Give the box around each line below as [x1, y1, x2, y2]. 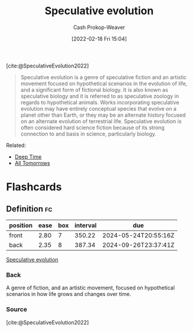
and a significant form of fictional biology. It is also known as [20, 86, 168, 93]
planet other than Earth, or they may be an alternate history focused [20, 111, 186, 118]
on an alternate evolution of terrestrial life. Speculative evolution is [20, 117, 182, 125]
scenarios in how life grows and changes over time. [6, 291, 132, 298]
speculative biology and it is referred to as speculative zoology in [20, 92, 179, 99]
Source [6, 305, 28, 314]
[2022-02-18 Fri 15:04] [71, 35, 127, 42]
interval [74, 221, 97, 229]
